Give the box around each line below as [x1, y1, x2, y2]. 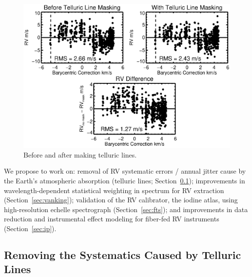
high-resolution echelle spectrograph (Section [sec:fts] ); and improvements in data [4, 204, 248, 214]
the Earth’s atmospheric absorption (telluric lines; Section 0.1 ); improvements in [4, 176, 245, 185]
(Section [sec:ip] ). [4, 223, 57, 233]
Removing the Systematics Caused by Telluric [4, 247, 241, 262]
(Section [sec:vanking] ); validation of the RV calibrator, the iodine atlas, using [4, 195, 238, 205]
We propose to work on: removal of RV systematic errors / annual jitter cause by [4, 166, 246, 176]
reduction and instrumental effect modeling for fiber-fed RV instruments [4, 214, 219, 224]
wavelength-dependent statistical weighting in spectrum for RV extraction [4, 185, 224, 195]
